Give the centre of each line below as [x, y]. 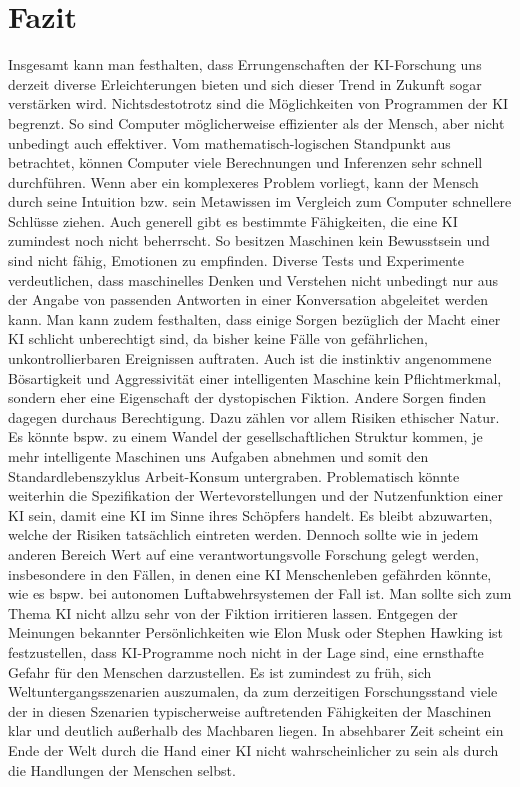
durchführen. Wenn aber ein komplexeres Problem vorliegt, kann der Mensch [243, 181]
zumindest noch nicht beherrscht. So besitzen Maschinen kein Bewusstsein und [249, 240]
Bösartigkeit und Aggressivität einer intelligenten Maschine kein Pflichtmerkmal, [255, 377]
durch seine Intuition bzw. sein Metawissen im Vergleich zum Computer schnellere [260, 201]
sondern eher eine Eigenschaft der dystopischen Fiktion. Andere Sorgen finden [247, 397]
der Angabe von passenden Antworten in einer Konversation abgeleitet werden [248, 299]
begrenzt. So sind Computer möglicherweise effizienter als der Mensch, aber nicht [256, 122]
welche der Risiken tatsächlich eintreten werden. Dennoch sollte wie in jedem [243, 534]
